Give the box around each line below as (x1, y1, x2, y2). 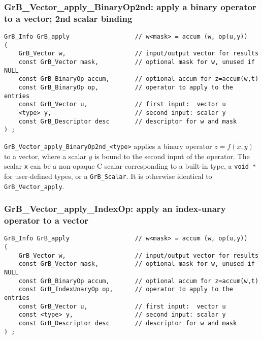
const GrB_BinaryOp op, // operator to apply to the (18, 84, 234, 91)
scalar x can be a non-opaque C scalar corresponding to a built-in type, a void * (4, 161, 256, 171)
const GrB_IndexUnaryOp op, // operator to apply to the (18, 286, 234, 293)
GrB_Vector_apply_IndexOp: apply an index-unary (4, 202, 226, 215)
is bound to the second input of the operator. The (94, 150, 250, 161)
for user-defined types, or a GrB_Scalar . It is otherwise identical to (4, 170, 212, 181)
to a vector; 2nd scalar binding (4, 12, 133, 24)
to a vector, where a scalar (4, 150, 86, 161)
